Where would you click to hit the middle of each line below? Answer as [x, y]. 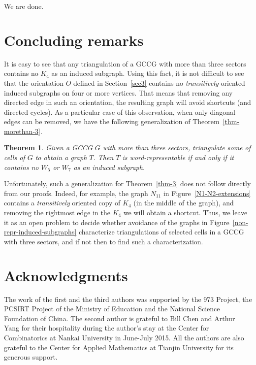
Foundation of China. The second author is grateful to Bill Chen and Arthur [120, 318]
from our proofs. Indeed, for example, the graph [76, 193]
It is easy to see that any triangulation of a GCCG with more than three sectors [125, 63]
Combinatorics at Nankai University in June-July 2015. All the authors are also [124, 337]
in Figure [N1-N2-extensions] [207, 193]
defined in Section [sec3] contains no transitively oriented [159, 83]
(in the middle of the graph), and [184, 203]
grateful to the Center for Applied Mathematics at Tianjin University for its [119, 347]
